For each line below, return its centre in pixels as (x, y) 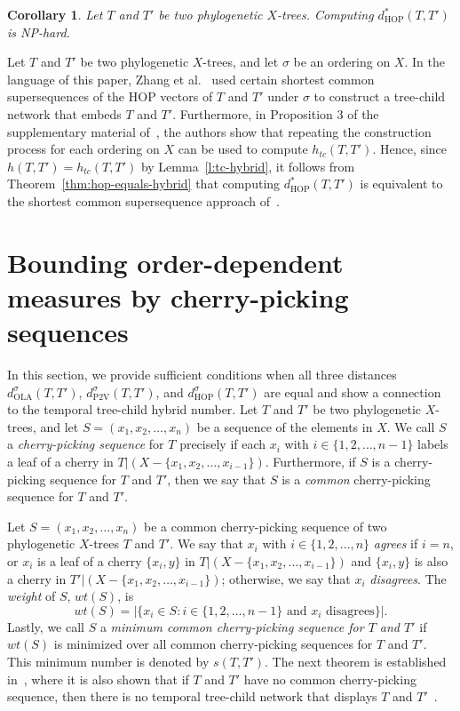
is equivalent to (401, 184)
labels (433, 444)
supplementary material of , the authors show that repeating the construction (219, 131)
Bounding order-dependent (175, 262)
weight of (32, 596)
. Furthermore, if (310, 461)
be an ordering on (342, 62)
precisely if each (223, 444)
